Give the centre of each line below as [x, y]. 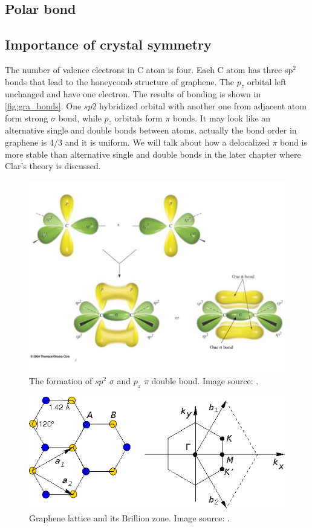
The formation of [61, 381]
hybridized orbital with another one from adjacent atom [203, 105]
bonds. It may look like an [222, 118]
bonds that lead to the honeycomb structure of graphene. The [120, 81]
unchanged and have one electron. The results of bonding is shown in [133, 94]
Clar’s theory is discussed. [53, 166]
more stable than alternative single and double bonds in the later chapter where [153, 154]
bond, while [80, 118]
